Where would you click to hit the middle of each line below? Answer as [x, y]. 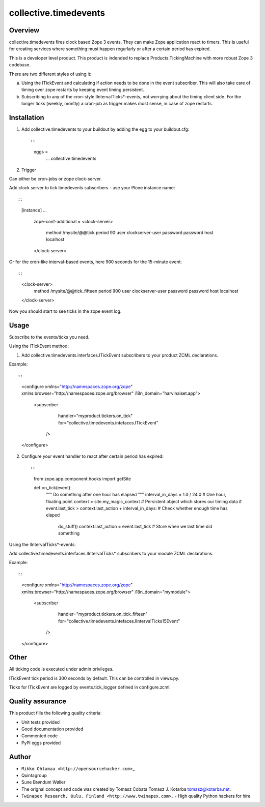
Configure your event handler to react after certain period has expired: [93, 456]
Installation [26, 118]
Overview [24, 30]
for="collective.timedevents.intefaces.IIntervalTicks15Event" [119, 621]
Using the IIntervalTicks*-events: [42, 544]
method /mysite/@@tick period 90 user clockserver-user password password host [130, 233]
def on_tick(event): [53, 487]
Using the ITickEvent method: [39, 346]
